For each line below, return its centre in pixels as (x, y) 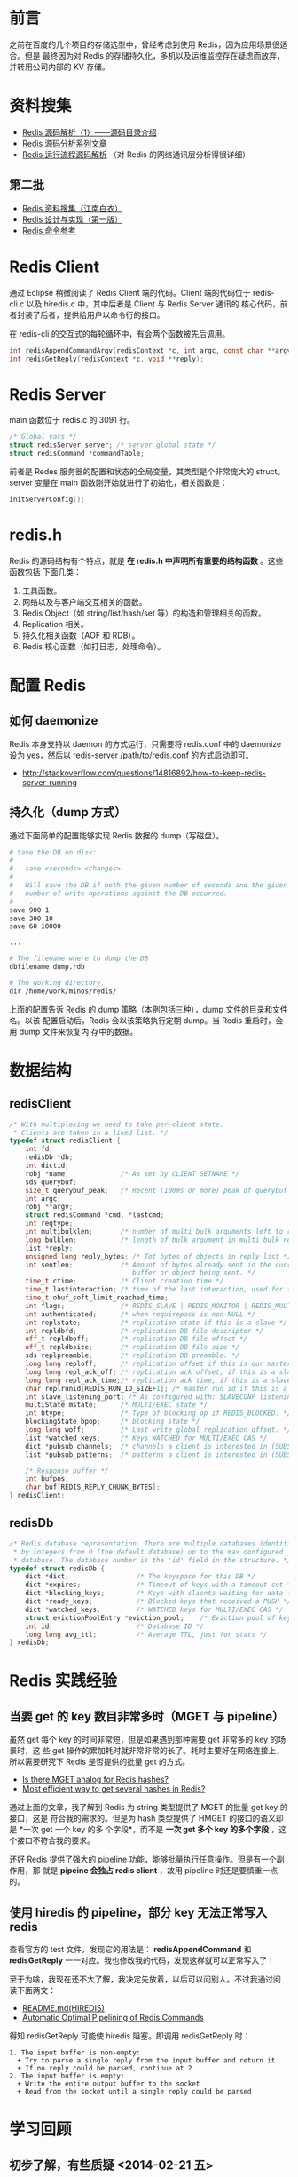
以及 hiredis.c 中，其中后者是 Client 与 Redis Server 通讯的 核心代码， (153, 304)
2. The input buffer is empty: (67, 2076)
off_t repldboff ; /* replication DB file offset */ (137, 1339)
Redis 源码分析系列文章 (65, 143)
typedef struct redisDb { (57, 1569)
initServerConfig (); (47, 499)
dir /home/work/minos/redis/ (63, 991)
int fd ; (39, 1149)
